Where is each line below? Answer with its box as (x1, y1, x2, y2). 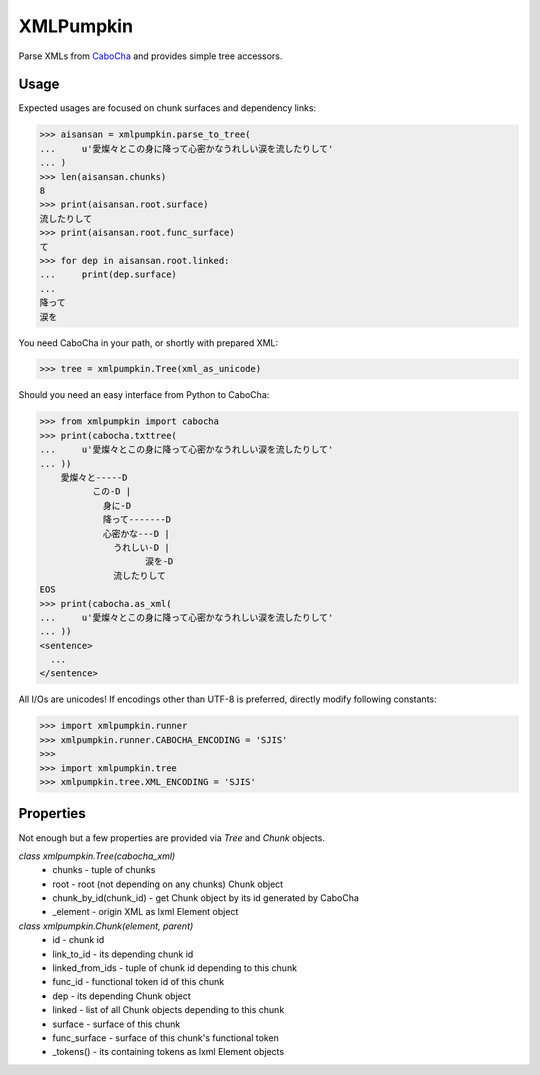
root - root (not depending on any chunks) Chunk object (52, 878, 284, 890)
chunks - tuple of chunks (52, 864, 156, 876)
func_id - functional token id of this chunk (52, 976, 225, 988)
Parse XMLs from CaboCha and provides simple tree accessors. (18, 50, 283, 62)
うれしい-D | (113, 541, 170, 553)
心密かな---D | (102, 528, 170, 539)
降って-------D (102, 514, 172, 525)
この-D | (91, 486, 132, 497)
